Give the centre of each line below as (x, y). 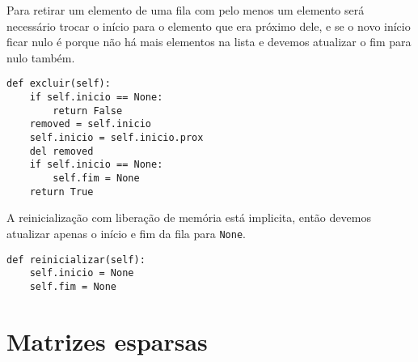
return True (61, 192)
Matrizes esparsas (107, 341)
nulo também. (41, 57)
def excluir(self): (59, 84)
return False (88, 111)
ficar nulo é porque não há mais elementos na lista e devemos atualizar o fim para (209, 42)
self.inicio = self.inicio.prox (116, 138)
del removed (61, 151)
